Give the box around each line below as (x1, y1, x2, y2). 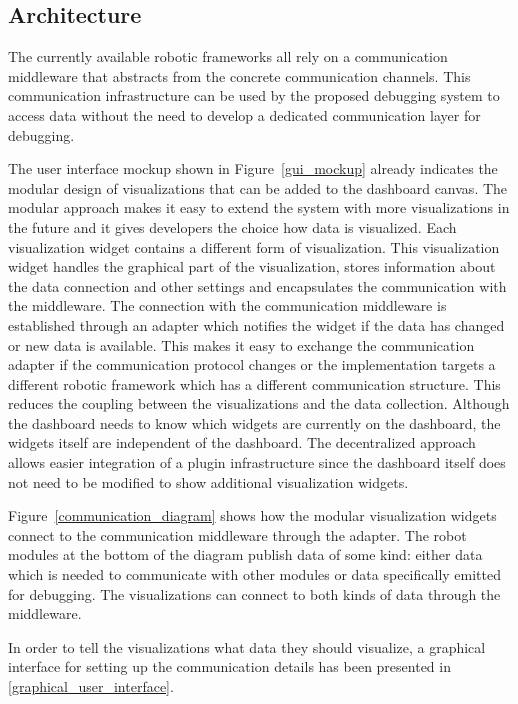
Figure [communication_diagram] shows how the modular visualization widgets (8, 505, 497, 526)
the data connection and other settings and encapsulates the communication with (8, 275, 507, 296)
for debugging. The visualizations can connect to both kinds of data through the (8, 583, 501, 604)
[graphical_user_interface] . (8, 676, 174, 697)
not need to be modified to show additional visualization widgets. (8, 471, 409, 492)
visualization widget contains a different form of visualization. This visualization (8, 236, 500, 257)
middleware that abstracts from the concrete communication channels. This (8, 65, 471, 86)
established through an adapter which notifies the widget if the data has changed (8, 314, 505, 335)
